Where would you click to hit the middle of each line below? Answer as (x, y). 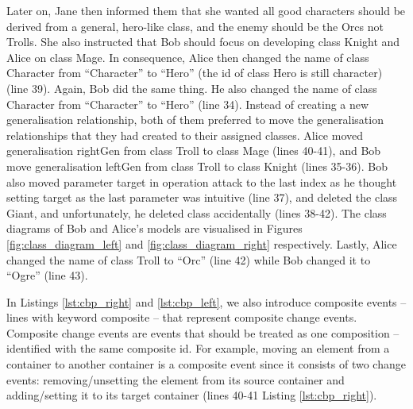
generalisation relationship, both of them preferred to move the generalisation (195, 120)
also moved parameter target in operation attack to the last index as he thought (202, 181)
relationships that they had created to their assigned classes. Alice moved (185, 135)
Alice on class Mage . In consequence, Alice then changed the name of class (188, 57)
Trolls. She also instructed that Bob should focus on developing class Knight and (203, 42)
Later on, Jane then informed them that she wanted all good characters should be (206, 10)
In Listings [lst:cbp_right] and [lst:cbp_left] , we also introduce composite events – (206, 301)
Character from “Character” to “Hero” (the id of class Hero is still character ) (195, 73)
